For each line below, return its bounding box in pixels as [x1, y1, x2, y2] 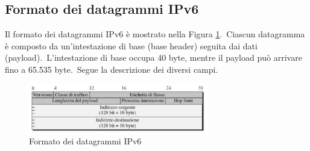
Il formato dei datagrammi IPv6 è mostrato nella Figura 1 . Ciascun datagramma [5, 28, 305, 40]
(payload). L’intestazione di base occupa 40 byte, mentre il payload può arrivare [5, 51, 302, 64]
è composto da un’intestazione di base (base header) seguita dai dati [5, 39, 258, 52]
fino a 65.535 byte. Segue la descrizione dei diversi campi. [5, 63, 218, 75]
